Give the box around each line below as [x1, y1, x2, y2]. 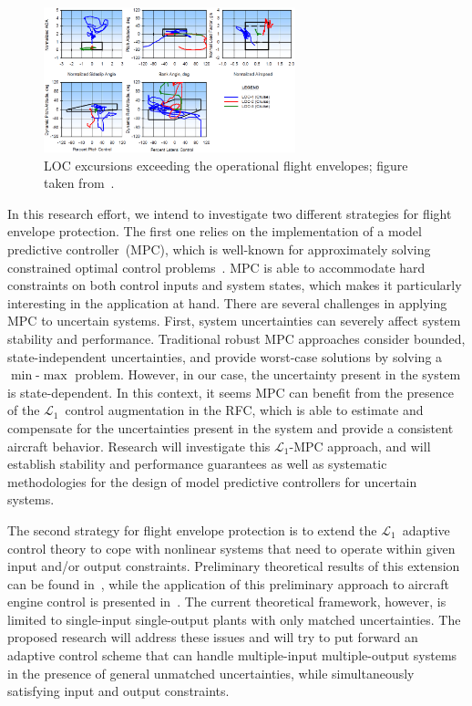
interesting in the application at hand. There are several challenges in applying [7, 293, 447, 312]
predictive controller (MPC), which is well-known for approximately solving [7, 240, 431, 259]
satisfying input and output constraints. [7, 681, 230, 701]
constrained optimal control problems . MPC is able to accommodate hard [7, 257, 426, 276]
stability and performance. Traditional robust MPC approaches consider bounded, [7, 328, 466, 348]
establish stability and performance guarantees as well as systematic [7, 454, 387, 473]
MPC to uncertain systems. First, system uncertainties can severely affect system [7, 311, 461, 330]
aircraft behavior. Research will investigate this [7, 436, 271, 455]
